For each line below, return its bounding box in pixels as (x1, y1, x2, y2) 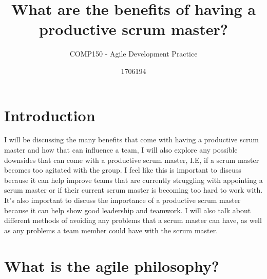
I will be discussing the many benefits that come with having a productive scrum (4, 134, 259, 145)
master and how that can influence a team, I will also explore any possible (4, 144, 238, 155)
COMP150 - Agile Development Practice (69, 48, 198, 59)
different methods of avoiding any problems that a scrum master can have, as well (4, 215, 262, 226)
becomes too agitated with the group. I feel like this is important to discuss (4, 164, 241, 175)
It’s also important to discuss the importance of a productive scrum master (4, 195, 241, 205)
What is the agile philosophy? (4, 255, 220, 276)
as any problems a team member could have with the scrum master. (4, 225, 218, 235)
